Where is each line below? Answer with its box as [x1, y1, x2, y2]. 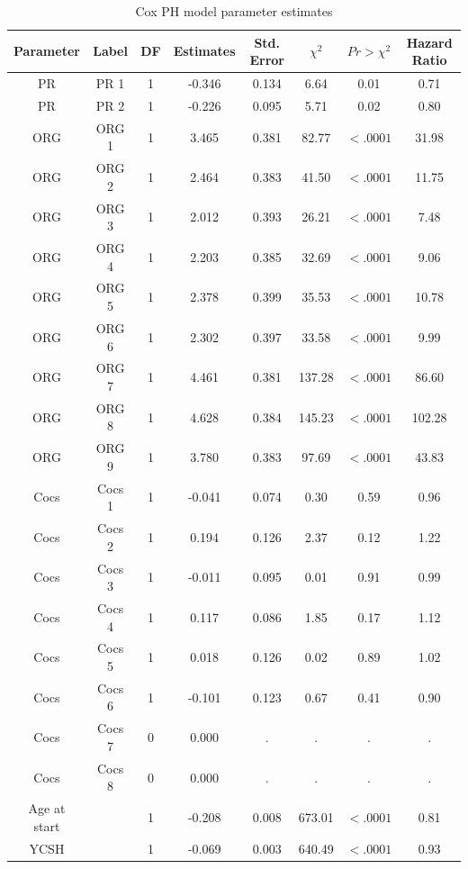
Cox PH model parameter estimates [135, 2, 333, 20]
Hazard [406, 32, 453, 51]
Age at [28, 799, 66, 818]
